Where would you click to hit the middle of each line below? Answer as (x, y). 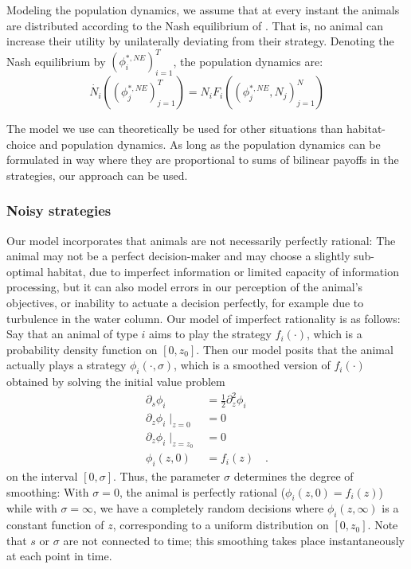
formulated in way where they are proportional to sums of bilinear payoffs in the (203, 160)
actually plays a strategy (67, 365)
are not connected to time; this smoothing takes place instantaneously (234, 540)
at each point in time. (59, 556)
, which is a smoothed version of (252, 365)
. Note (383, 525)
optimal (25, 271)
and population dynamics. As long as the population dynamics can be (210, 144)
